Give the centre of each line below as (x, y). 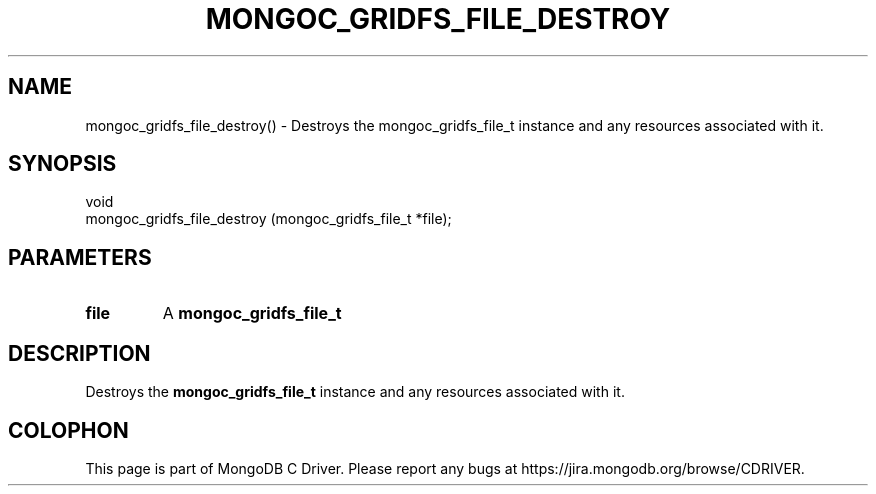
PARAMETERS (80, 257)
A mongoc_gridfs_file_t (252, 313)
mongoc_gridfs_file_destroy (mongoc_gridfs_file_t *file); (268, 219)
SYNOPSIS (62, 164)
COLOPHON (68, 430)
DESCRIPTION (79, 353)
